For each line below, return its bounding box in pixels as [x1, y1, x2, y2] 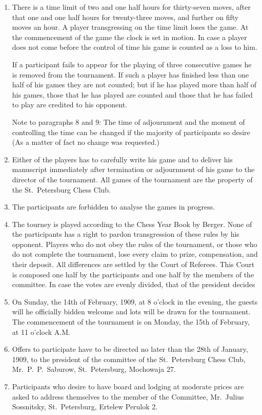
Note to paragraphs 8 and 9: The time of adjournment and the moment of [12, 116, 245, 127]
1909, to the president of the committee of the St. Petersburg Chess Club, [12, 353, 246, 364]
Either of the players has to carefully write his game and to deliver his [12, 154, 233, 164]
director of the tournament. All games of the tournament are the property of [12, 174, 253, 184]
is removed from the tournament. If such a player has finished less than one [12, 69, 249, 80]
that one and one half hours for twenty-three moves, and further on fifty [12, 11, 239, 22]
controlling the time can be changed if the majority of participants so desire [12, 126, 250, 137]
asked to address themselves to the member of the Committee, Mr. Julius [12, 391, 244, 402]
